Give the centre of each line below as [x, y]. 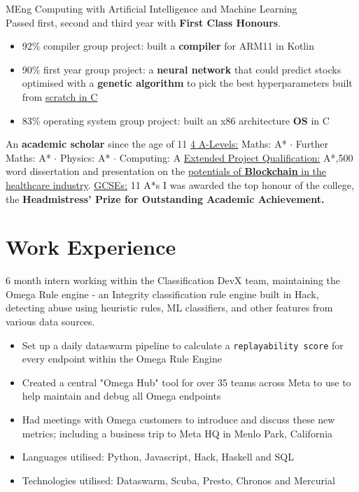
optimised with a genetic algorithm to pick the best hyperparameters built [187, 83]
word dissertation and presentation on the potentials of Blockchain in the [166, 171]
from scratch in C [60, 96]
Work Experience [91, 247]
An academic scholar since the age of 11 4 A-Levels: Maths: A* [146, 144]
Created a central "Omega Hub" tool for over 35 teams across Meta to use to [186, 382]
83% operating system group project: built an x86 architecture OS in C [176, 120]
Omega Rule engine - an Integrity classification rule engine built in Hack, [162, 294]
